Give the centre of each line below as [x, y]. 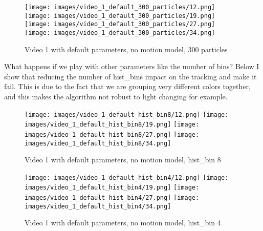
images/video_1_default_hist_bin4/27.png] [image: [112, 198]
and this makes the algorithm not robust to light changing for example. [116, 96]
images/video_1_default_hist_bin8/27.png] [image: [112, 134]
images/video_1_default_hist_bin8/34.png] [98, 143]
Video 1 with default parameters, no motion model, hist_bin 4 [123, 223]
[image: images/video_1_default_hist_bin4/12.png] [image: [127, 177]
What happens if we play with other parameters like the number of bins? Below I [132, 66]
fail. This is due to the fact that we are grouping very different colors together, [127, 86]
